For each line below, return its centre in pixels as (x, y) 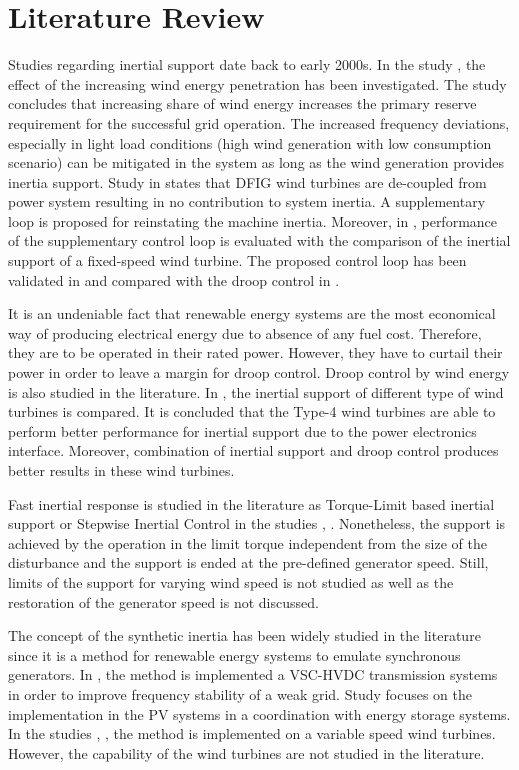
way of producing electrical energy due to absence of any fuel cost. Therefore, (245, 332)
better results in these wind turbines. (121, 470)
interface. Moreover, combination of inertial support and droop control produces (253, 450)
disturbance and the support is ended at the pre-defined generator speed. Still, (248, 562)
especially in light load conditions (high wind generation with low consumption (250, 142)
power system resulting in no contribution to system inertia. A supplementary (247, 201)
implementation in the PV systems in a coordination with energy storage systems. (259, 713)
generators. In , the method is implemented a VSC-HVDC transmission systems (253, 674)
